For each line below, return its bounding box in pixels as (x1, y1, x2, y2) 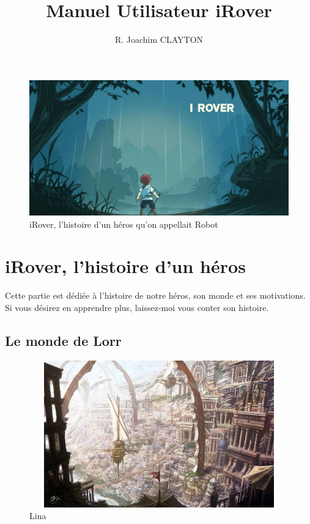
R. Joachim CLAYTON (114, 33, 204, 46)
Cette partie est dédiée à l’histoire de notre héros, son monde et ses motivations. (5, 289, 306, 302)
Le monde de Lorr (5, 331, 122, 350)
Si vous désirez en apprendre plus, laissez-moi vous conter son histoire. (5, 301, 269, 313)
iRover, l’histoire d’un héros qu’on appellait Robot (29, 217, 218, 230)
